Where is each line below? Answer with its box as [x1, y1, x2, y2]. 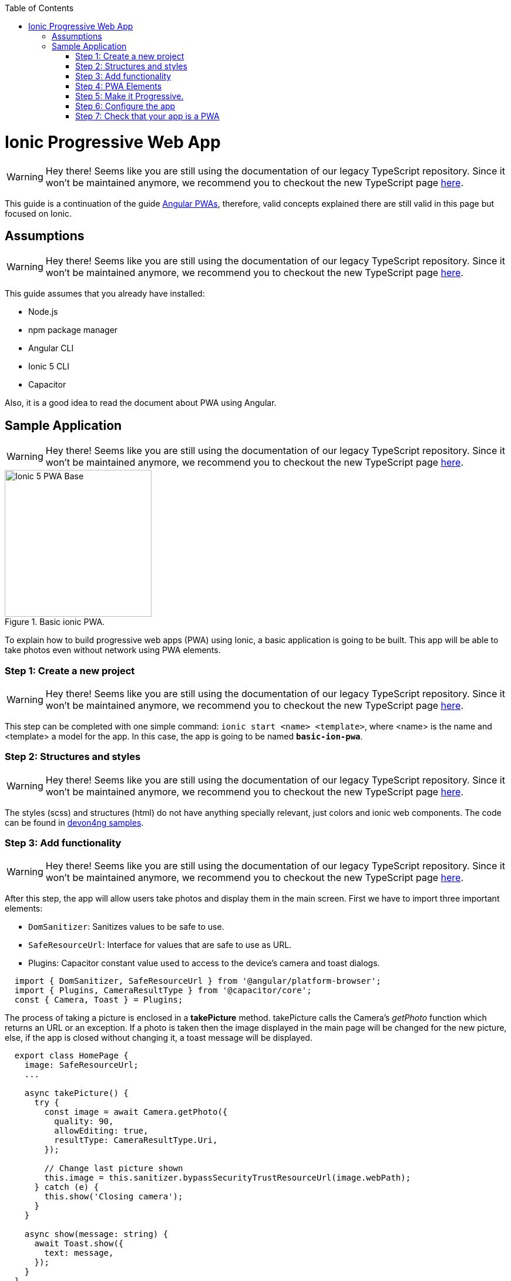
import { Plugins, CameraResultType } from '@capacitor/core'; [14, 986, 312, 996]
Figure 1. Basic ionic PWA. [5, 617, 105, 627]
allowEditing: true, [54, 1126, 149, 1136]
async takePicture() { [24, 1088, 129, 1098]
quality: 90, [54, 1117, 114, 1127]
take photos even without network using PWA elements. [5, 645, 221, 655]
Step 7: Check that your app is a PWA [75, 111, 220, 121]
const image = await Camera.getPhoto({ [44, 1107, 228, 1117]
